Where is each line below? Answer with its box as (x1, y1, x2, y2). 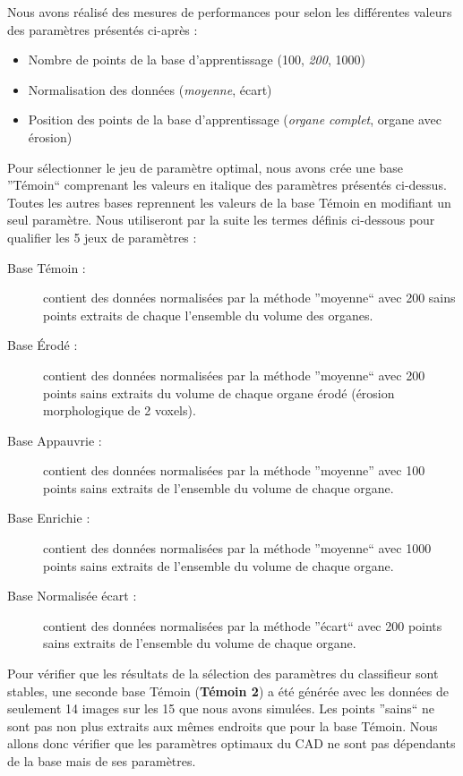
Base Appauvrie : (7, 431, 102, 449)
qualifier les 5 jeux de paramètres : (7, 227, 197, 246)
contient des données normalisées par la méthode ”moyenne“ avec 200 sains (43, 288, 456, 307)
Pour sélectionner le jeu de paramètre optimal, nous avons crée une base (7, 158, 404, 176)
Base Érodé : (7, 336, 78, 354)
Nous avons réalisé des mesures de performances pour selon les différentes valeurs (7, 3, 452, 21)
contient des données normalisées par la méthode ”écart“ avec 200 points (43, 616, 442, 635)
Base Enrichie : (7, 508, 90, 527)
